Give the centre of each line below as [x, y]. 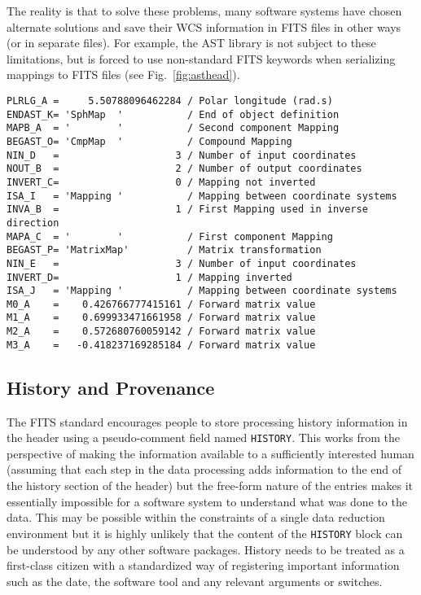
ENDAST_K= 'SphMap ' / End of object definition [173, 114]
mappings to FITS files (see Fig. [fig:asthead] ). [123, 74]
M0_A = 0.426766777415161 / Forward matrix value [161, 304]
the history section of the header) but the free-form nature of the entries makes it [210, 486]
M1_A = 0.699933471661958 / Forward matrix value [161, 318]
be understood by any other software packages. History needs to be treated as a [206, 549]
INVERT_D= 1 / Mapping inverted [149, 277]
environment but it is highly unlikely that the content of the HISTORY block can [205, 533]
